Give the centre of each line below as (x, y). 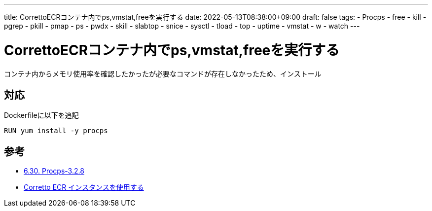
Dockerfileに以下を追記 (41, 115)
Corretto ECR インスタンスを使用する (84, 187)
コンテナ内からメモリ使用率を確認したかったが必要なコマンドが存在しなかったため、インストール (163, 73)
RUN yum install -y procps (56, 131)
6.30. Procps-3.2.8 (54, 171)
